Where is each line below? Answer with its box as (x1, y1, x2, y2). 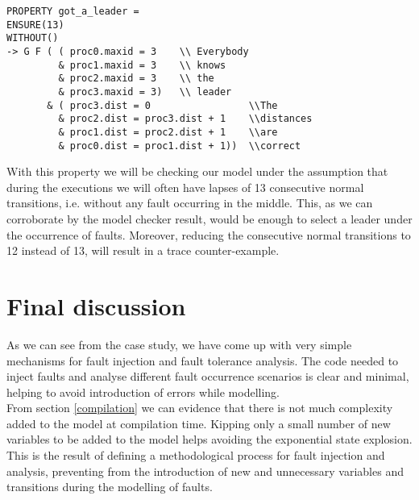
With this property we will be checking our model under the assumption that (6, 163, 388, 180)
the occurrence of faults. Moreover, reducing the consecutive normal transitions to (6, 226, 411, 243)
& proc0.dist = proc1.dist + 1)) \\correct (58, 140, 301, 152)
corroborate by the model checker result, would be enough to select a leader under (6, 210, 413, 227)
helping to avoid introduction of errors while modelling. (6, 383, 280, 400)
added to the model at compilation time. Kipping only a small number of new (6, 415, 391, 431)
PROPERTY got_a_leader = (6, 6, 139, 17)
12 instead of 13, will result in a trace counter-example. (6, 242, 280, 259)
